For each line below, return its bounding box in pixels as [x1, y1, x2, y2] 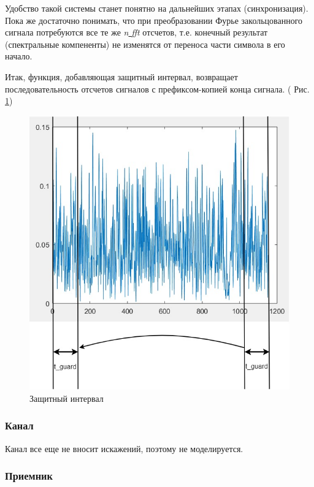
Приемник [5, 468, 53, 483]
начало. [5, 50, 33, 62]
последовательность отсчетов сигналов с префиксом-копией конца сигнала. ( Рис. [5, 82, 310, 95]
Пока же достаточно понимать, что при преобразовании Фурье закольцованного [5, 13, 303, 26]
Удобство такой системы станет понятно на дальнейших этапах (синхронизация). [5, 2, 308, 14]
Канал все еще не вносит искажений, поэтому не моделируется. [5, 442, 243, 455]
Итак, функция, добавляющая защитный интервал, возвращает [5, 70, 238, 83]
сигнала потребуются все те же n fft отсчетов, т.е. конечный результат [5, 26, 268, 39]
